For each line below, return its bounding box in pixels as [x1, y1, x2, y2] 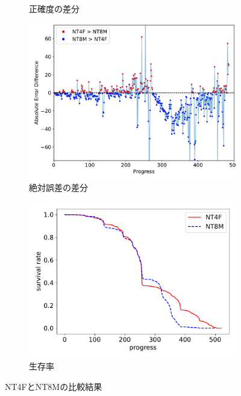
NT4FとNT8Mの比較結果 [5, 380, 102, 392]
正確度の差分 [29, 2, 80, 14]
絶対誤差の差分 [29, 181, 88, 194]
